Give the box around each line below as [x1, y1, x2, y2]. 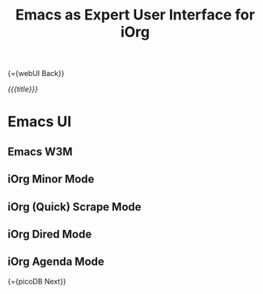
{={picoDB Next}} [7, 276, 66, 286]
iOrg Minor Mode [7, 173, 95, 186]
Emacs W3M [7, 144, 74, 159]
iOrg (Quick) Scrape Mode [7, 200, 142, 214]
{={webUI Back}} [7, 69, 65, 79]
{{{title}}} [7, 84, 38, 94]
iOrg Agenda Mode [7, 255, 104, 269]
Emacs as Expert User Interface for [15, 6, 256, 24]
